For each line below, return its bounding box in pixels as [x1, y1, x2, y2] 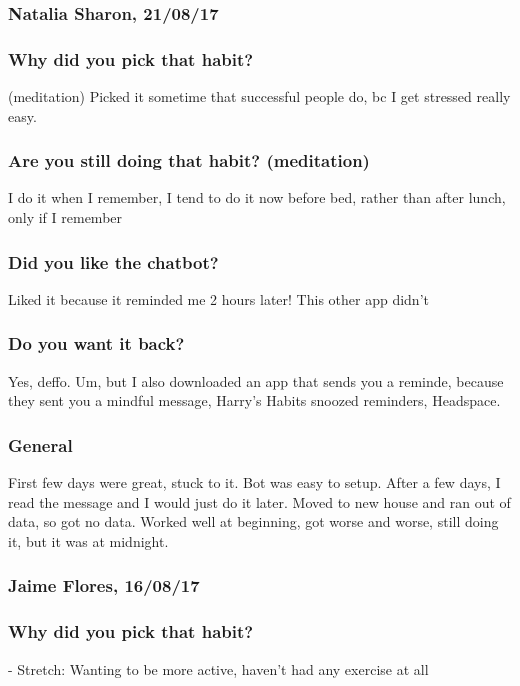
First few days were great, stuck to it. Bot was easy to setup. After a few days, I [8, 472, 501, 493]
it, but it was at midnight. [8, 530, 169, 551]
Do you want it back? [8, 331, 185, 356]
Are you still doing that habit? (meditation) [8, 148, 370, 173]
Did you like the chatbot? [8, 249, 219, 274]
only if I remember [8, 207, 123, 228]
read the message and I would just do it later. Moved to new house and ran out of [8, 491, 511, 512]
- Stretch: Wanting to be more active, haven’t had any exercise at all [8, 658, 429, 679]
